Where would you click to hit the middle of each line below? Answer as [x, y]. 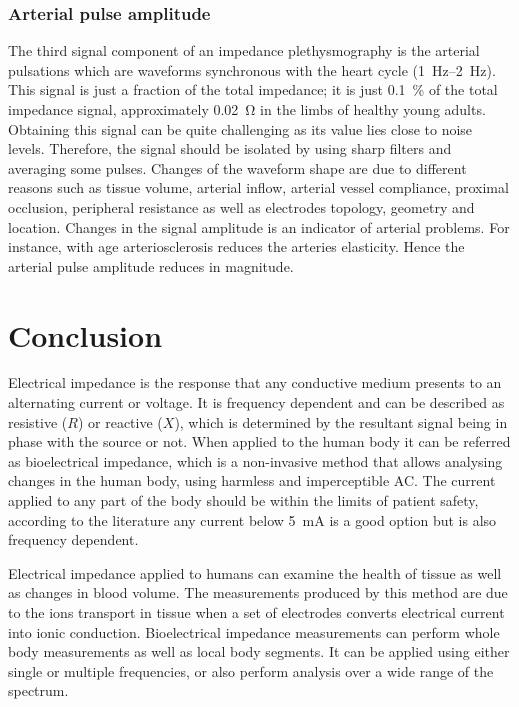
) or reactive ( [120, 421]
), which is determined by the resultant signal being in [341, 421]
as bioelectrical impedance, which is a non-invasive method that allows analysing [255, 460]
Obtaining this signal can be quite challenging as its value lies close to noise [240, 128]
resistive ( [38, 421]
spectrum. [38, 690]
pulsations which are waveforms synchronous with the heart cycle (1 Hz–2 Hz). [252, 69]
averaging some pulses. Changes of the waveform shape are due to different [237, 167]
